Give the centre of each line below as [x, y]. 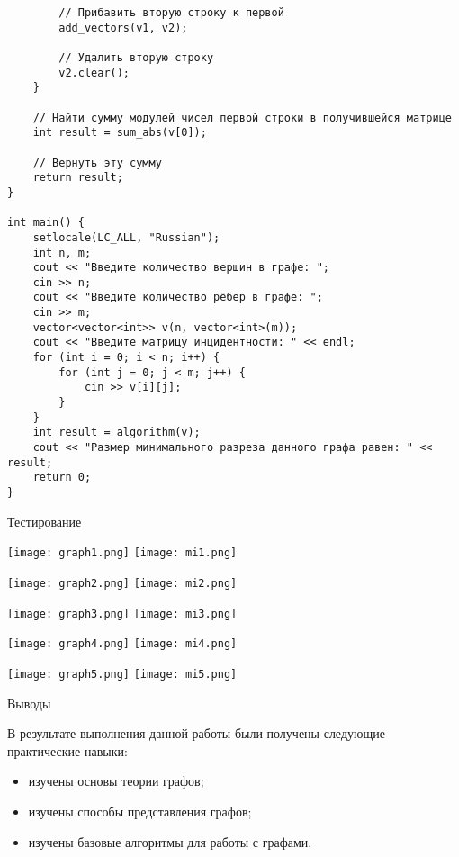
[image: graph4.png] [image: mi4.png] [122, 644]
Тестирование [45, 521]
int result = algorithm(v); [117, 433]
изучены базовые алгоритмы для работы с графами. [170, 841]
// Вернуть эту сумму [97, 162]
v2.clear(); [94, 72]
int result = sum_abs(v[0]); [120, 133]
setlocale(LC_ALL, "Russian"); [126, 237]
